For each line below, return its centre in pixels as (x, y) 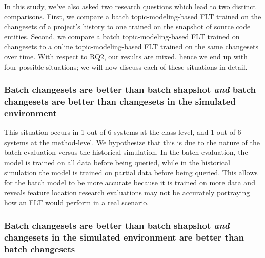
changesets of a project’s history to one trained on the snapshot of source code (127, 26)
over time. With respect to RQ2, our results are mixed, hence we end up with (126, 56)
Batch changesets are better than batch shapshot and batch (130, 90)
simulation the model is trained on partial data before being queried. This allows (131, 172)
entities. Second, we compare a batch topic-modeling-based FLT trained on (122, 36)
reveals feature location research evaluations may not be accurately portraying (127, 192)
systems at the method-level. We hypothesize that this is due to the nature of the (132, 142)
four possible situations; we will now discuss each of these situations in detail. (126, 66)
